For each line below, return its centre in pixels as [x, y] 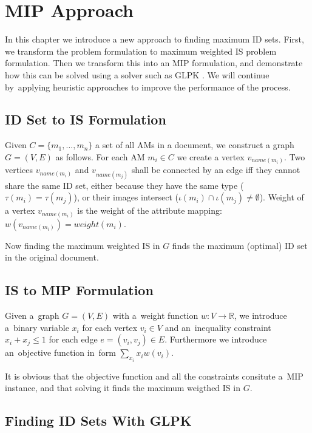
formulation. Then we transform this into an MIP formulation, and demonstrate [154, 63]
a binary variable [37, 327]
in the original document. [52, 257]
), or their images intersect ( [126, 197]
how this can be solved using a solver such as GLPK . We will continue [137, 74]
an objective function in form [60, 353]
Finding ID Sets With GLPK [98, 421]
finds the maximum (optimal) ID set [240, 245]
